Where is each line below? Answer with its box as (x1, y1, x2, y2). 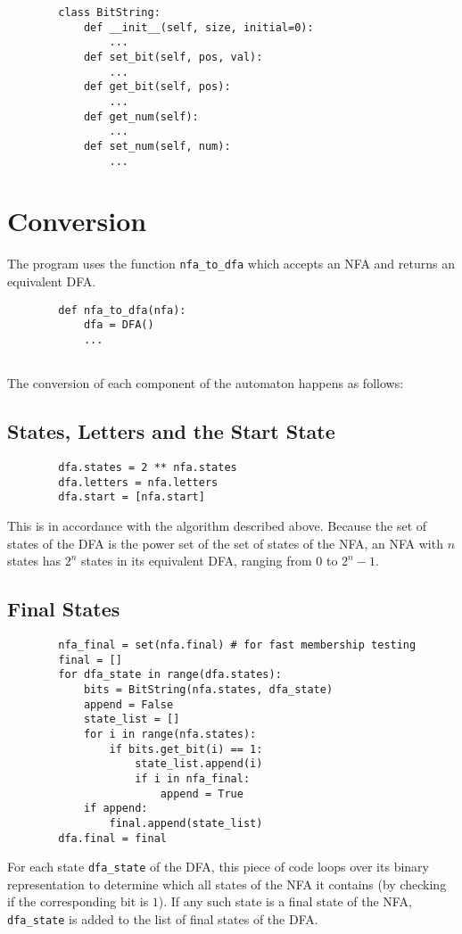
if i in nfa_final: (135, 772, 251, 785)
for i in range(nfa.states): (83, 727, 257, 740)
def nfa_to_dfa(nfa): (58, 303, 186, 317)
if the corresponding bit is (7, 892, 149, 911)
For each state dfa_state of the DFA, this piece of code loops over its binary (7, 857, 429, 876)
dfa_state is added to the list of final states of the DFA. (7, 910, 318, 928)
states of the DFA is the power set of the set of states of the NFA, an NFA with (7, 533, 443, 552)
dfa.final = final (58, 831, 167, 845)
